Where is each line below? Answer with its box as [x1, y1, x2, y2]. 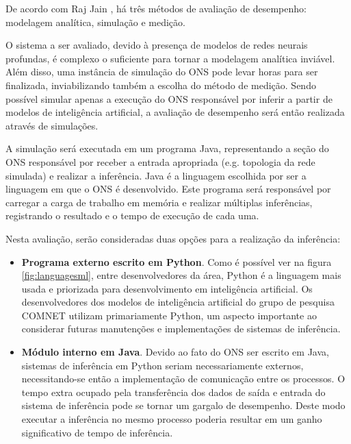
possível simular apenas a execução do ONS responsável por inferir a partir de [5, 91, 333, 106]
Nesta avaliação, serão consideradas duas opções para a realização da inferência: [5, 231, 341, 245]
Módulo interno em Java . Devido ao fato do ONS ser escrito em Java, [21, 345, 329, 359]
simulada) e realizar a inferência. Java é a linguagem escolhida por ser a [5, 168, 307, 182]
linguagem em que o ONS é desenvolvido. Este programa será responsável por [5, 182, 331, 196]
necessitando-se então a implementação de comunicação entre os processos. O [21, 371, 346, 386]
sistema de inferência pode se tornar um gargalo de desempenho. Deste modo [21, 398, 346, 412]
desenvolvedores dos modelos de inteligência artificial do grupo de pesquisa [21, 295, 335, 309]
